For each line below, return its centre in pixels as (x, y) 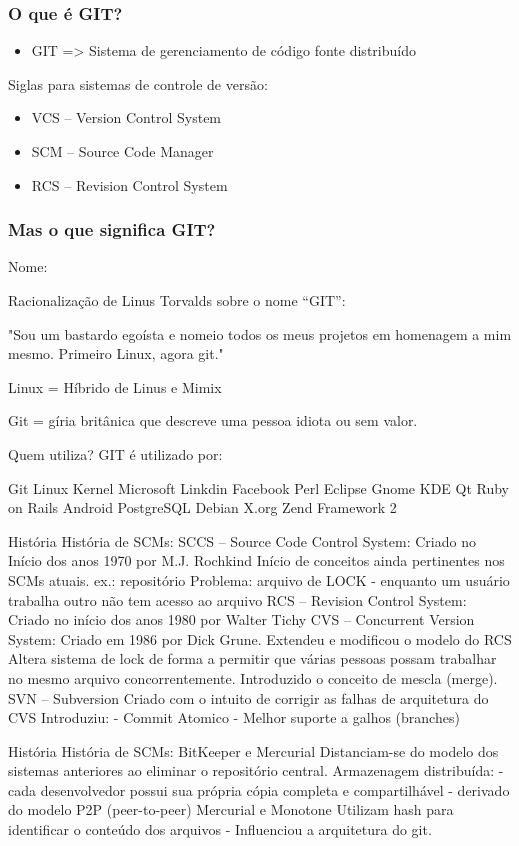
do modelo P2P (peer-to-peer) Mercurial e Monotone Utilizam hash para (231, 809)
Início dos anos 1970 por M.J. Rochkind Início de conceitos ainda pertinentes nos (256, 560)
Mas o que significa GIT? (112, 229)
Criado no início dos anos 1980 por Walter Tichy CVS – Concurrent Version (241, 619)
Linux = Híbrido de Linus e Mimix (115, 386)
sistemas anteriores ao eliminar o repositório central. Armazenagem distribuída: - (256, 770)
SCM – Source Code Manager (122, 151)
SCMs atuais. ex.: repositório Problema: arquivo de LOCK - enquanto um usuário (259, 579)
